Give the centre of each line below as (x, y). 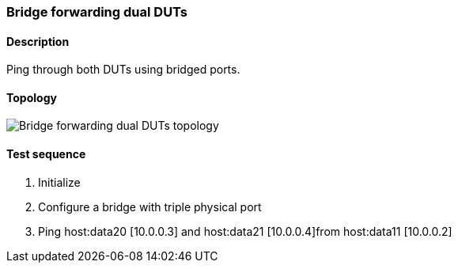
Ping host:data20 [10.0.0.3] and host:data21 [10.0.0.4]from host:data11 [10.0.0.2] (245, 231)
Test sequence (46, 154)
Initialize (59, 182)
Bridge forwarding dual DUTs (97, 12)
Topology (32, 97)
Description (38, 41)
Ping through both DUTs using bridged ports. (123, 70)
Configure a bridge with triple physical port (150, 206)
